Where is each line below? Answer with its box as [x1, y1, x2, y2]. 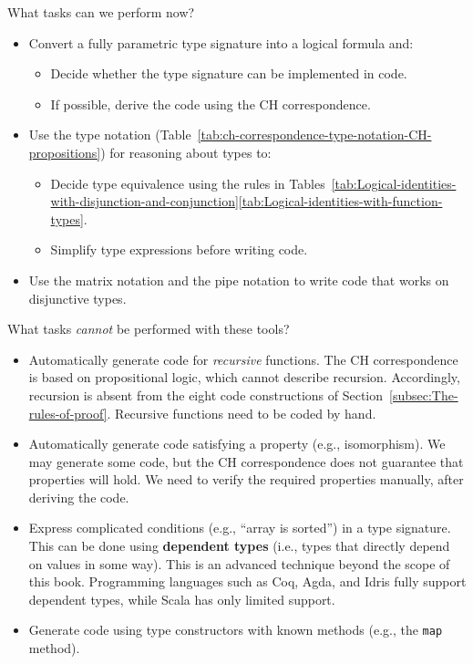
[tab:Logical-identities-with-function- [238, 192, 443, 211]
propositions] [28, 142, 101, 161]
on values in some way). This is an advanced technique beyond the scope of [28, 554, 450, 573]
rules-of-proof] [28, 403, 108, 422]
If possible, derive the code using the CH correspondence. [50, 94, 371, 113]
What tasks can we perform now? [7, 3, 195, 21]
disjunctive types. [28, 288, 127, 307]
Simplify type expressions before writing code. [50, 240, 308, 259]
